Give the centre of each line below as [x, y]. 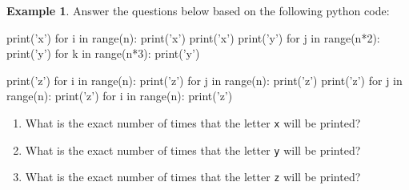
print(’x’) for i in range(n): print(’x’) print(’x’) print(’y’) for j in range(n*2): [193, 37]
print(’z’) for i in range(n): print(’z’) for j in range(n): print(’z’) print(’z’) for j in [204, 80]
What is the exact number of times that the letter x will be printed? [193, 122]
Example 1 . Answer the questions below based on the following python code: [198, 10]
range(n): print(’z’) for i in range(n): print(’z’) [120, 96]
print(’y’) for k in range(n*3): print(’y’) [103, 53]
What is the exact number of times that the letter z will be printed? [193, 177]
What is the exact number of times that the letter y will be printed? [193, 150]
